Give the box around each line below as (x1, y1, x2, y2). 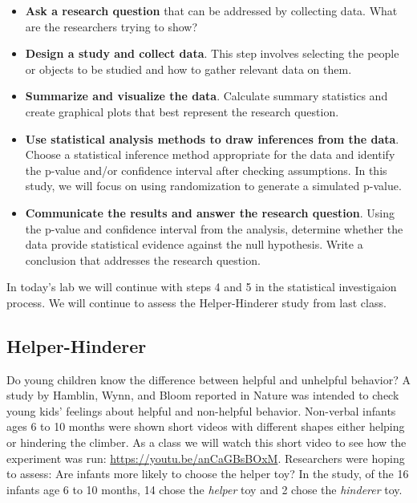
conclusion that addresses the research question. (25, 251, 261, 268)
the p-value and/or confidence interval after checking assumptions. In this (25, 161, 387, 178)
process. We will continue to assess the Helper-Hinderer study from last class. (6, 294, 387, 310)
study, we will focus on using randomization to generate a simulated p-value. (25, 177, 402, 194)
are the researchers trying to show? (25, 18, 198, 34)
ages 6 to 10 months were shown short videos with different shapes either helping (6, 418, 405, 435)
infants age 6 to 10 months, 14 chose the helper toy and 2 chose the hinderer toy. (6, 481, 403, 497)
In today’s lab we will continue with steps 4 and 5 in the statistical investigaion (6, 278, 397, 295)
